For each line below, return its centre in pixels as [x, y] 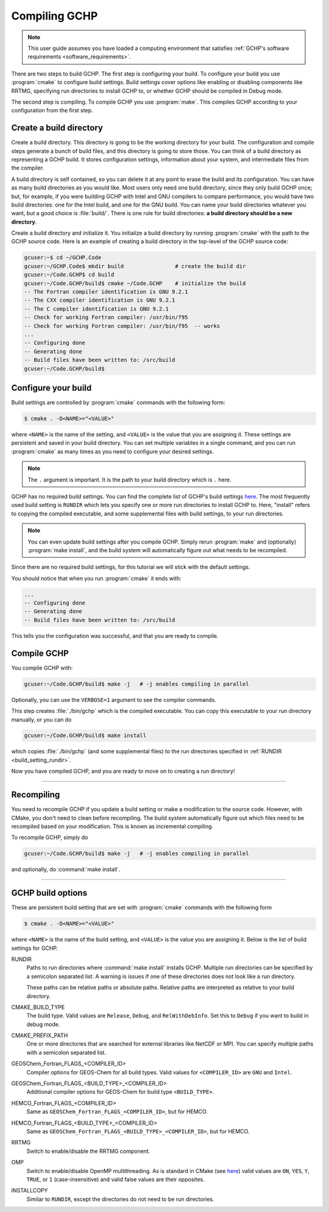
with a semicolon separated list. [66, 1052]
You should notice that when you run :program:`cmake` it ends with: [96, 578]
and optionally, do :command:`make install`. [66, 870]
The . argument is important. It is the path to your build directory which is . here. [129, 480]
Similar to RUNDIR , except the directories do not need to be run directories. [120, 1199]
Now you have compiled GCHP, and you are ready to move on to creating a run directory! [123, 771]
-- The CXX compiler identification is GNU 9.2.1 [100, 300]
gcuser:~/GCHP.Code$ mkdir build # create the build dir [135, 266]
